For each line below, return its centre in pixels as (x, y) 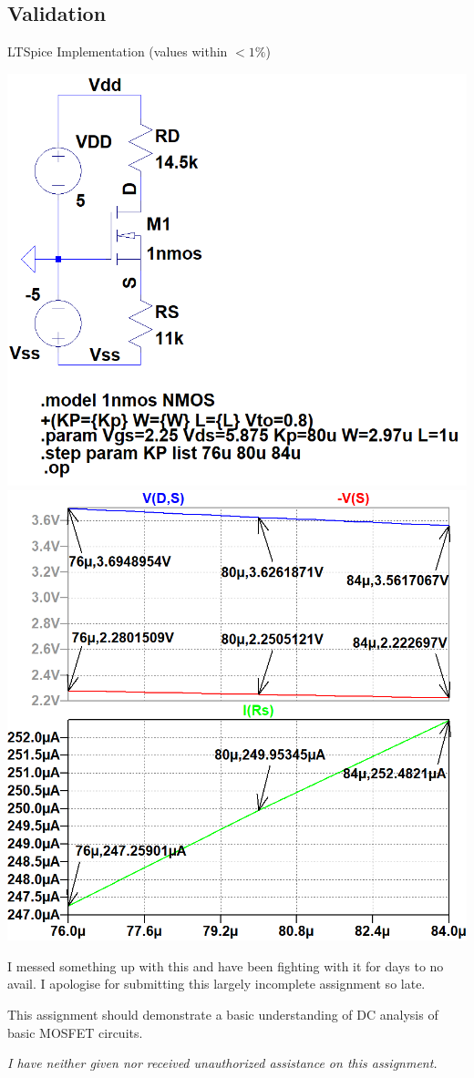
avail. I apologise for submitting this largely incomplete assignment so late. (216, 984)
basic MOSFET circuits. (75, 1032)
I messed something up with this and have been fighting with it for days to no (226, 965)
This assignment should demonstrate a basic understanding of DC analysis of (223, 1015)
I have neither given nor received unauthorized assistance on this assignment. (222, 1063)
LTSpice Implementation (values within (118, 51)
